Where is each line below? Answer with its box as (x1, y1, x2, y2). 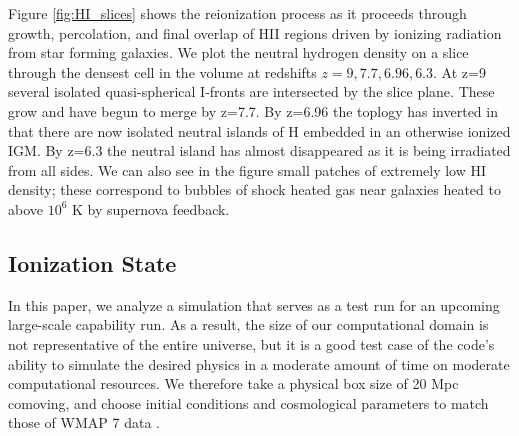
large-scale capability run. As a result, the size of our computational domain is (8, 314, 489, 335)
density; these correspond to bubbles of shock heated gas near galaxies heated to (8, 179, 501, 200)
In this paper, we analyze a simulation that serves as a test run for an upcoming (8, 294, 500, 315)
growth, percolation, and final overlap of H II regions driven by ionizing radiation (8, 22, 502, 43)
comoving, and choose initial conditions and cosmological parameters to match (8, 392, 489, 413)
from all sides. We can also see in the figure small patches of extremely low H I (8, 159, 487, 180)
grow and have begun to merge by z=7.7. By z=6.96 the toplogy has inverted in (8, 100, 498, 121)
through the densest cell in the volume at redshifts (8, 61, 317, 82)
